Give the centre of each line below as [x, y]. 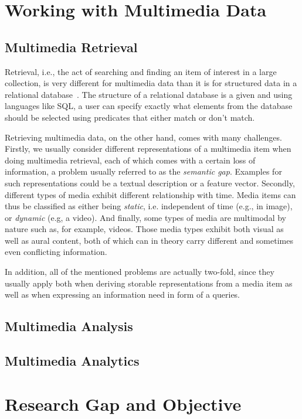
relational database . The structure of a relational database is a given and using [149, 94]
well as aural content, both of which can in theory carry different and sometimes [149, 240]
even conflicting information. [56, 252]
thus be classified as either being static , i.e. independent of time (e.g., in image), [149, 206]
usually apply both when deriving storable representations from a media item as [149, 283]
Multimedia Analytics [72, 361]
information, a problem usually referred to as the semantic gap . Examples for [143, 171]
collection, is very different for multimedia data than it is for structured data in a [151, 83]
